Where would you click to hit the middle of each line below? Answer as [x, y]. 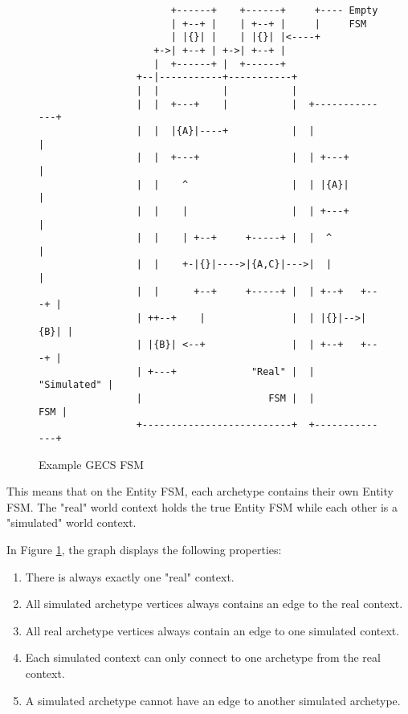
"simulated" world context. [71, 522]
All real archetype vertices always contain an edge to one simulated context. [212, 630]
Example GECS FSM [91, 464]
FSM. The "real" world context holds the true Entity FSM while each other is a [202, 506]
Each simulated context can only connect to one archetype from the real [203, 657]
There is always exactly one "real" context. [130, 576]
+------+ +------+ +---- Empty [274, 10]
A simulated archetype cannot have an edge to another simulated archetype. [213, 700]
